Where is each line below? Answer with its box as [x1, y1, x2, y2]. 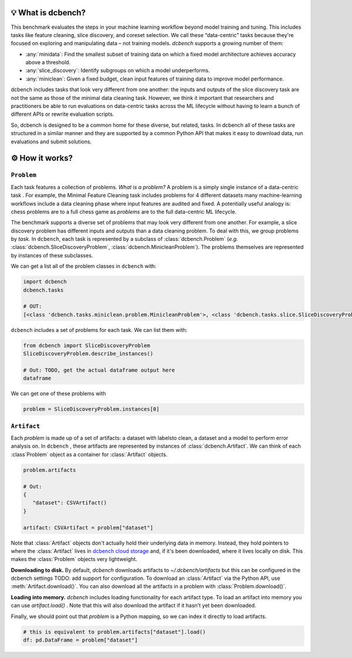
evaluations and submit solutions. [11, 138, 92, 145]
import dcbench [23, 278, 67, 285]
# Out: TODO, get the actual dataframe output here [23, 367, 175, 373]
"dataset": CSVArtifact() [32, 499, 107, 506]
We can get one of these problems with [11, 390, 106, 397]
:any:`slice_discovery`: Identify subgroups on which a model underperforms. [25, 67, 211, 74]
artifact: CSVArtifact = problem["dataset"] [23, 524, 154, 531]
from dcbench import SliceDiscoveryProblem [23, 342, 151, 349]
